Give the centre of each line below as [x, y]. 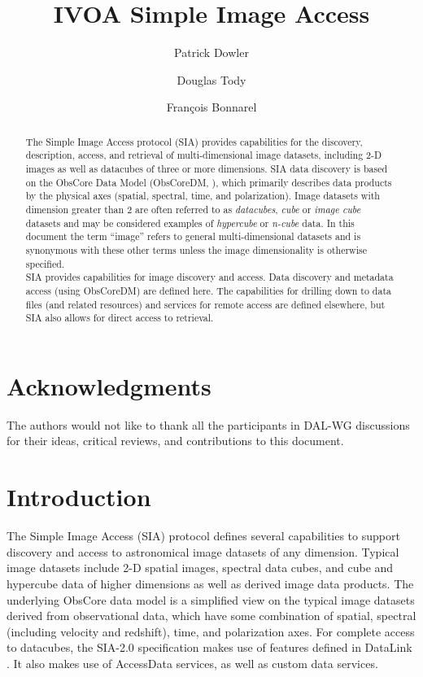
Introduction [79, 497]
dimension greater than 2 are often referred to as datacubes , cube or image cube [193, 209]
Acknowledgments [109, 385]
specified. [45, 263]
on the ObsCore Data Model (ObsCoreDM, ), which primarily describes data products [209, 182]
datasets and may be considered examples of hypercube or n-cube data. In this [190, 223]
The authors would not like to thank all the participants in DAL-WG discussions [208, 424]
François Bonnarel [211, 107]
